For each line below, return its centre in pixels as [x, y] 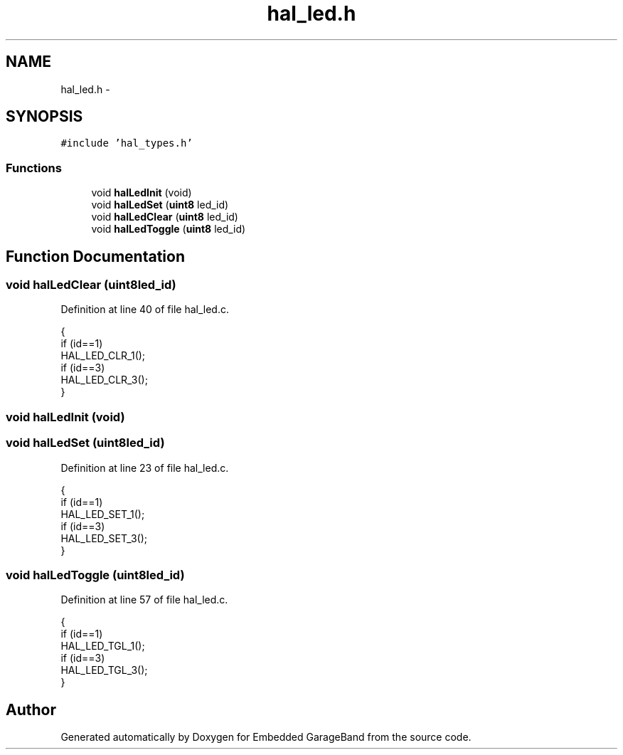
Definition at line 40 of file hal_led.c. [145, 310]
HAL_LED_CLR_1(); [103, 356]
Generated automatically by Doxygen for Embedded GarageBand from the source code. [266, 737]
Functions [34, 168]
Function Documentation [95, 256]
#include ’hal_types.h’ [127, 143]
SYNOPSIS [44, 117]
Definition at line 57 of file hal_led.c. [144, 600]
